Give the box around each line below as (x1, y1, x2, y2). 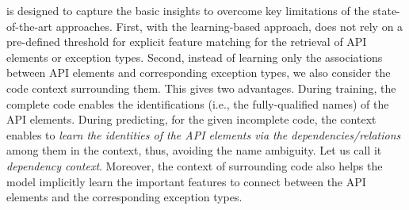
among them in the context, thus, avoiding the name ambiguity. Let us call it (6, 142, 382, 158)
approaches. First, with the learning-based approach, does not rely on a (55, 17, 403, 34)
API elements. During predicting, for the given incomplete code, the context (6, 111, 377, 128)
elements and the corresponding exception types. (6, 189, 243, 205)
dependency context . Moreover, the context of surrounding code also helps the (6, 157, 383, 174)
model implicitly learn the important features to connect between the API (6, 173, 366, 189)
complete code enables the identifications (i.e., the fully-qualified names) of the (6, 95, 389, 112)
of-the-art (6, 17, 52, 34)
